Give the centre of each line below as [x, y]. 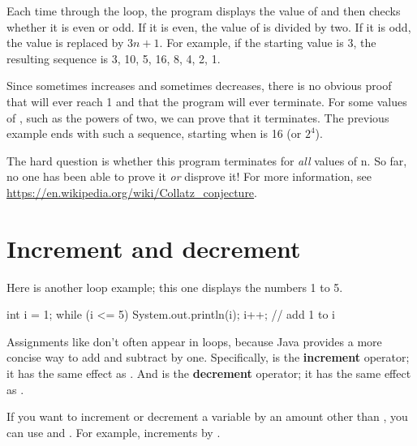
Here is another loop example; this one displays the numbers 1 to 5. [175, 287]
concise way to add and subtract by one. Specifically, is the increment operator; [208, 357]
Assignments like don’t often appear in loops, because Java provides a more [194, 341]
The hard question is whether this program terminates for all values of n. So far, [207, 160]
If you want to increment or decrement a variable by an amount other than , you [207, 416]
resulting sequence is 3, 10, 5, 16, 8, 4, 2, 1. [114, 58]
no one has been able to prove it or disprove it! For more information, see [189, 176]
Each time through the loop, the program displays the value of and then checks [204, 11]
